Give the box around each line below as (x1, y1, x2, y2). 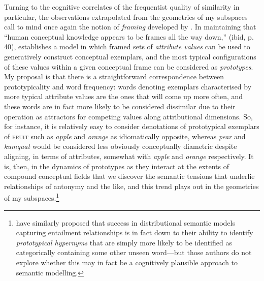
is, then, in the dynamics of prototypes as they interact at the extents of (4, 161, 229, 171)
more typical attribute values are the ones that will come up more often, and (4, 91, 243, 102)
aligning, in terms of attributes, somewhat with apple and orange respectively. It (4, 150, 254, 161)
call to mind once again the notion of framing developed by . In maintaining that (4, 21, 256, 32)
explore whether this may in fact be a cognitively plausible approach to (16, 257, 238, 267)
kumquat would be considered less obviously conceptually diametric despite (4, 141, 237, 151)
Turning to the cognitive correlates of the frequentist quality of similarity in (4, 2, 240, 12)
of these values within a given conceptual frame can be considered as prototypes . (4, 61, 253, 72)
